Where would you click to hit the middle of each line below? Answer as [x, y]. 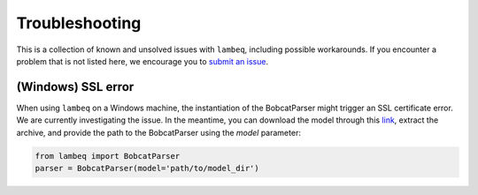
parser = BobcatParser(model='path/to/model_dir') [147, 168]
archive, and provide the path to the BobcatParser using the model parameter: [158, 132]
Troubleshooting [79, 23]
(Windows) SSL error [75, 87]
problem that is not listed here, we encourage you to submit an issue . [143, 61]
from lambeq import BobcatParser [108, 156]
